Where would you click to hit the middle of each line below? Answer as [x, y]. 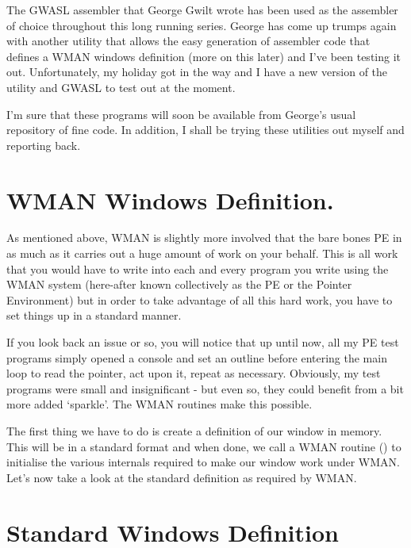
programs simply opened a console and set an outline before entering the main [197, 357]
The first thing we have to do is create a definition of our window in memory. [194, 431]
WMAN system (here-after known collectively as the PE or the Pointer [179, 284]
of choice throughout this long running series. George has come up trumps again [202, 25]
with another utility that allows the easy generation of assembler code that [188, 41]
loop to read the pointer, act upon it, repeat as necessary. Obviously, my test [194, 373]
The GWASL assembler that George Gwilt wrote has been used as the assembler [202, 10]
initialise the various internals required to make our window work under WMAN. [203, 462]
